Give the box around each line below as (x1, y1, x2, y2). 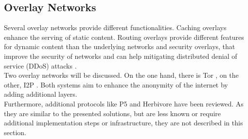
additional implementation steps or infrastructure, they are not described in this (4, 118, 243, 128)
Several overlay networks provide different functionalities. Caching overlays (4, 22, 227, 33)
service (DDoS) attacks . (4, 60, 77, 70)
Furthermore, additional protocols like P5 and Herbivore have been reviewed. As (4, 98, 244, 108)
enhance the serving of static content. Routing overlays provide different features (4, 32, 244, 42)
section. (4, 127, 26, 137)
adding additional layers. (4, 89, 77, 99)
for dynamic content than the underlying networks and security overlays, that (4, 41, 235, 52)
